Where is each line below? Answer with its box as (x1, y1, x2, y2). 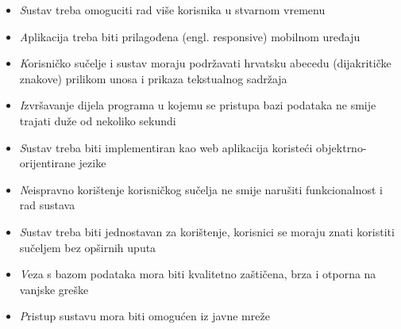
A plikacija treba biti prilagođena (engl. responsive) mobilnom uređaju (19, 28, 361, 44)
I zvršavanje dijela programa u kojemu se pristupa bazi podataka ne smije (19, 97, 376, 113)
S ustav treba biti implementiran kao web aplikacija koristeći (19, 139, 313, 155)
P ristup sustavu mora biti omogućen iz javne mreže (19, 308, 270, 324)
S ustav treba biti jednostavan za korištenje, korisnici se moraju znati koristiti (19, 223, 395, 239)
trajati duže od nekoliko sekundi (19, 112, 176, 128)
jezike (79, 155, 106, 171)
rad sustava (19, 197, 75, 213)
